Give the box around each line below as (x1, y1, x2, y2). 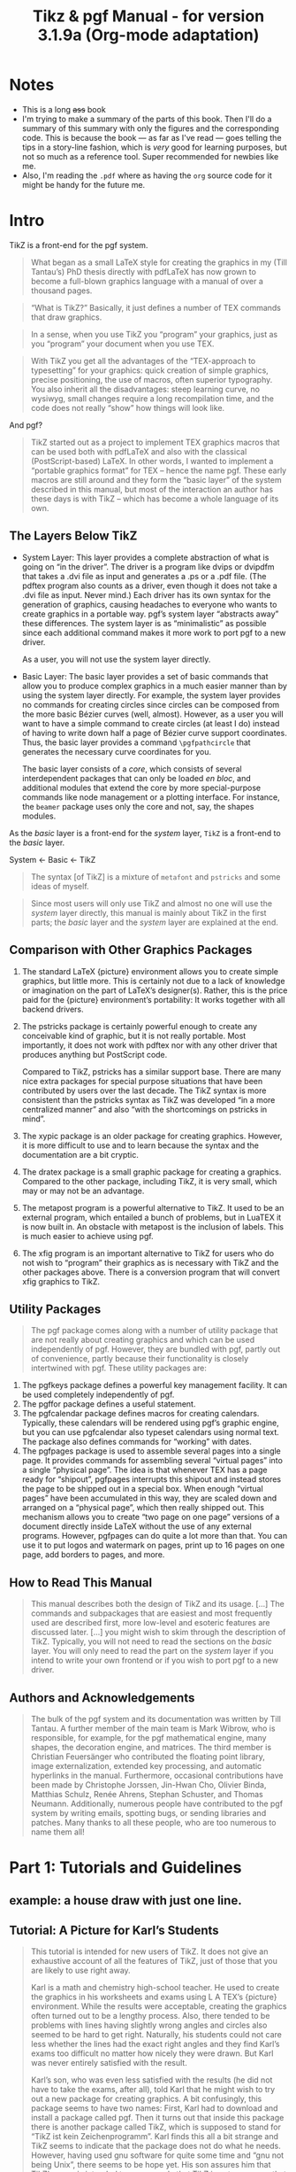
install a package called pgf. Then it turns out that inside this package (30, 2113, 285, 2123)
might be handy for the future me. (21, 179, 146, 190)
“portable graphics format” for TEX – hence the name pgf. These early (30, 465, 287, 476)
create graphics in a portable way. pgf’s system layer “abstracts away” (21, 609, 279, 619)
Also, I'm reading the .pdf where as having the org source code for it (21, 170, 272, 181)
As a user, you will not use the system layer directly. (21, 654, 211, 664)
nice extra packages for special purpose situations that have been (21, 1075, 263, 1086)
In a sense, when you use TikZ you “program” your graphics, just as (30, 329, 278, 339)
